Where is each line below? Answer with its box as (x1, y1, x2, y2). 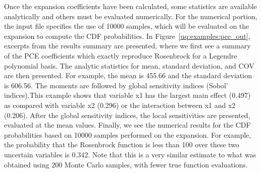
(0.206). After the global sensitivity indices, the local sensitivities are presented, (4, 109, 250, 120)
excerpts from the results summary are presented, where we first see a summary (4, 40, 251, 51)
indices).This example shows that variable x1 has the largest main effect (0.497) (4, 90, 251, 100)
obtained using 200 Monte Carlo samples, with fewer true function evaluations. (4, 159, 248, 169)
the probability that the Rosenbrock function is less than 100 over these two (4, 139, 239, 150)
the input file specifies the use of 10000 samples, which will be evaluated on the (4, 21, 249, 31)
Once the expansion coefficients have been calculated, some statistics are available (4, 1, 257, 11)
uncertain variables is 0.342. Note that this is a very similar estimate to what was (4, 149, 256, 159)
